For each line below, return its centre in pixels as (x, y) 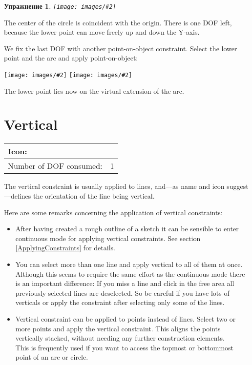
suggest (238, 186)
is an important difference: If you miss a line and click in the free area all (125, 283)
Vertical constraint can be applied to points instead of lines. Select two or (126, 318)
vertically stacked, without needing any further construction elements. (120, 338)
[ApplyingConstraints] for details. (65, 248)
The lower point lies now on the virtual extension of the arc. (94, 91)
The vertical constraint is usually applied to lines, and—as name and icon (114, 186)
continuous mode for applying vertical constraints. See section (108, 238)
